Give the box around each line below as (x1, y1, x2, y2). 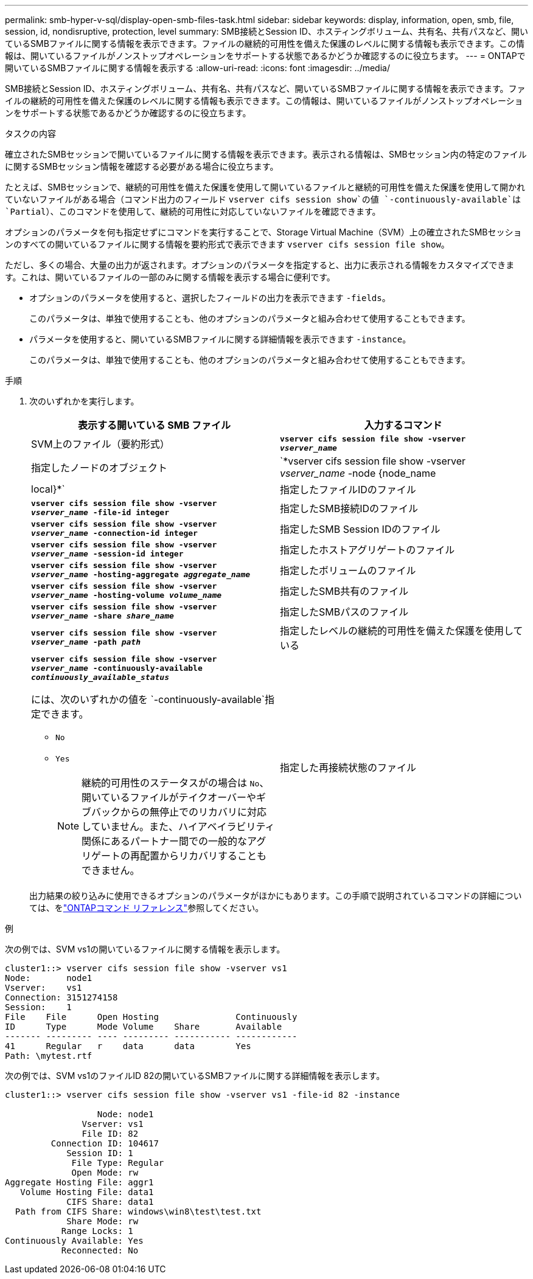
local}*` (31, 483, 65, 495)
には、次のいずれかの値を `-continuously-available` (31, 693, 265, 705)
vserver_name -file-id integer (31, 508, 169, 517)
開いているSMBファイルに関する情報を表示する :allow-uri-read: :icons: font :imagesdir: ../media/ (5, 63, 390, 73)
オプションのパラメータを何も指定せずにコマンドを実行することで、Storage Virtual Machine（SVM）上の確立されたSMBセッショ (5, 227, 522, 237)
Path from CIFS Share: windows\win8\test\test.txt (15, 1207, 262, 1216)
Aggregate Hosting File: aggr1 (5, 1177, 154, 1187)
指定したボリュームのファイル (280, 564, 416, 577)
